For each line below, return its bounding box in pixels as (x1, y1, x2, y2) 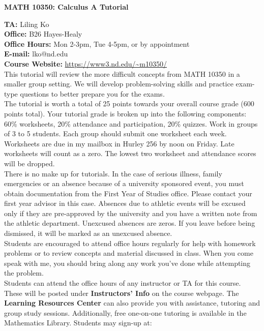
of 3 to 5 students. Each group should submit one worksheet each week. (4, 128, 227, 139)
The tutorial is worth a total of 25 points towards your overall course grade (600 (4, 98, 254, 109)
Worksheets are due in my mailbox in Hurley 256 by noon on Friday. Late (4, 138, 234, 148)
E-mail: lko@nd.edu (4, 48, 68, 59)
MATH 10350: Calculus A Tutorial (4, 2, 129, 12)
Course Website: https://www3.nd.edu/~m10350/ (4, 58, 167, 69)
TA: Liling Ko (4, 18, 49, 29)
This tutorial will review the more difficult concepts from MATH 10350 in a (4, 68, 240, 79)
